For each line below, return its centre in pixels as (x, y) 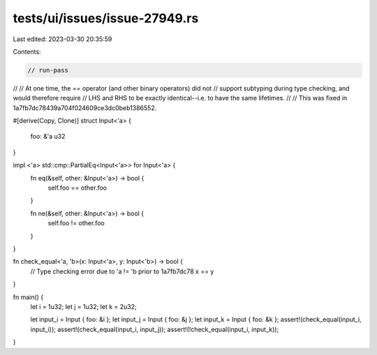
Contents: (27, 52)
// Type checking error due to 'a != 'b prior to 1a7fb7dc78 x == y (122, 271)
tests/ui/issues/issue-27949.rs (106, 18)
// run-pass (48, 70)
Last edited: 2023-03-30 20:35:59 (62, 39)
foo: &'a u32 (48, 137)
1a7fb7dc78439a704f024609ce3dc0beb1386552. (85, 107)
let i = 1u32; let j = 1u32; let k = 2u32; (83, 306)
